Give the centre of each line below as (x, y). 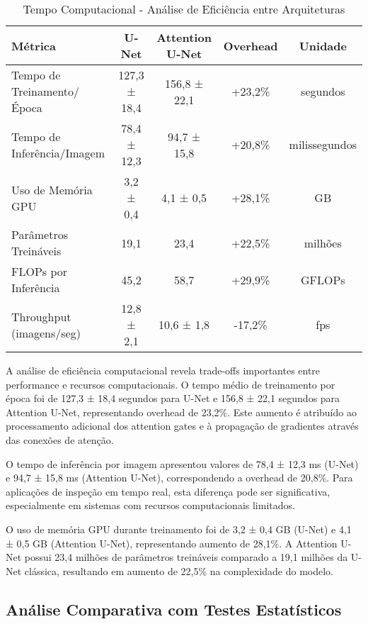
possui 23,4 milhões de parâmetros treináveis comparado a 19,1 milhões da (186, 557)
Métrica (34, 45)
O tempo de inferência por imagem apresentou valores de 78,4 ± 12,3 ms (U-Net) (182, 463)
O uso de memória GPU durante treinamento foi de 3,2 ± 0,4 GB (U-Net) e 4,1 (179, 529)
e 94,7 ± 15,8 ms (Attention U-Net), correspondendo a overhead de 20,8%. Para (179, 478)
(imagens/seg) (46, 333)
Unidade (323, 45)
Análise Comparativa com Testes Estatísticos (174, 609)
